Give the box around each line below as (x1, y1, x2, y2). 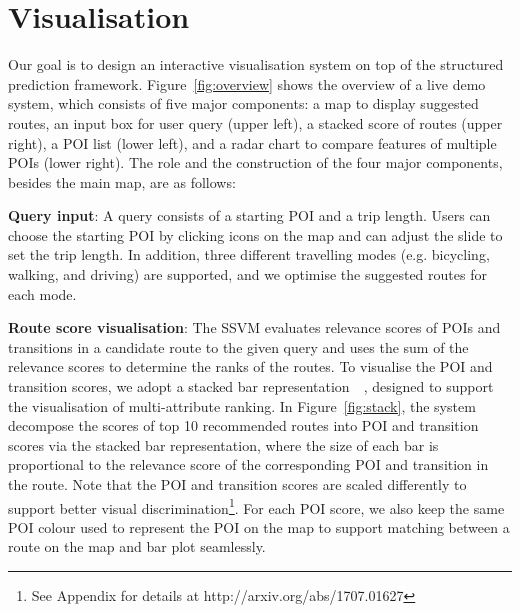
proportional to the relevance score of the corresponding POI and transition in (8, 454, 489, 475)
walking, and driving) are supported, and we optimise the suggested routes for (8, 264, 487, 285)
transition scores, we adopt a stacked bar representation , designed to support (8, 376, 494, 397)
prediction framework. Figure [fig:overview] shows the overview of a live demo (8, 73, 486, 94)
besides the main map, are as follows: (8, 171, 236, 192)
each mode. (8, 283, 77, 304)
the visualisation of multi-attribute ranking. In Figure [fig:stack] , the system (8, 395, 476, 416)
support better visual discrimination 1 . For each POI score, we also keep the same (8, 494, 505, 518)
